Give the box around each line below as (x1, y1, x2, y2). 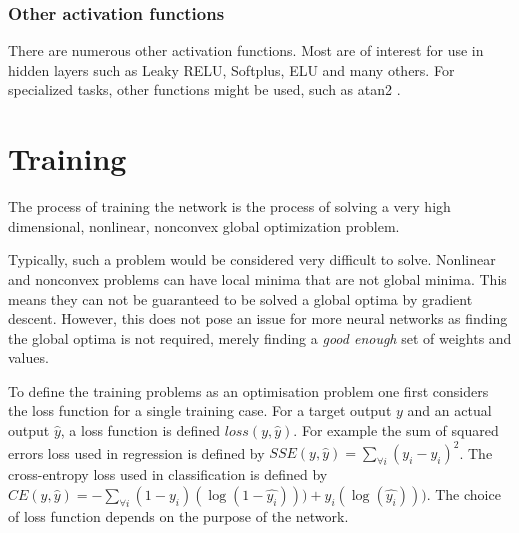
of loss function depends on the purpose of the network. (8, 505, 349, 526)
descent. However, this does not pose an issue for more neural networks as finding (8, 308, 508, 329)
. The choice (426, 483, 501, 504)
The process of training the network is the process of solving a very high (8, 196, 451, 217)
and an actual (407, 400, 492, 421)
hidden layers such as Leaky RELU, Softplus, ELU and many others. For (8, 59, 455, 80)
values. (8, 347, 49, 368)
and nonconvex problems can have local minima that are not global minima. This (8, 268, 507, 289)
